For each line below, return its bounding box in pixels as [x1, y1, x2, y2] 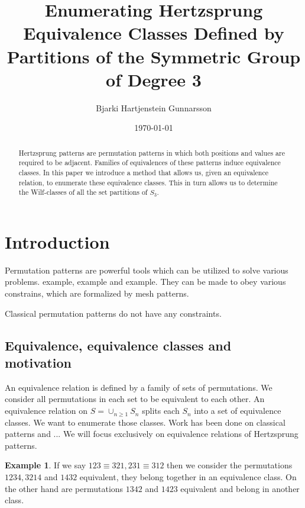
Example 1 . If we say [5, 459, 86, 471]
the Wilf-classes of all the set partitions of [18, 187, 148, 197]
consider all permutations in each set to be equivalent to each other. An [5, 393, 265, 405]
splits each [142, 404, 180, 417]
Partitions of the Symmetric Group [7, 44, 301, 68]
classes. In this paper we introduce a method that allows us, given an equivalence [18, 167, 269, 177]
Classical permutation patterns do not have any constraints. [5, 307, 222, 319]
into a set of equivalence [194, 404, 281, 417]
